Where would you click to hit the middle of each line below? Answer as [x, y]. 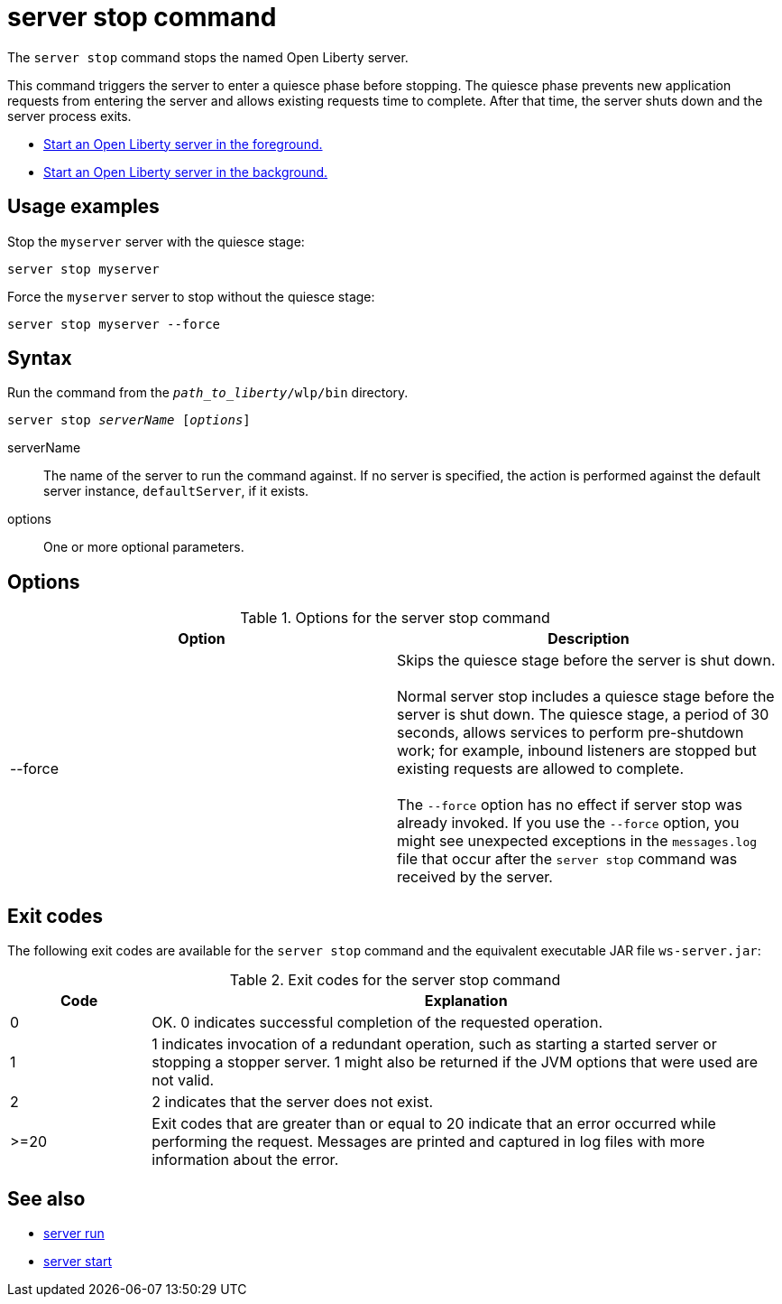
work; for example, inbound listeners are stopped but [577, 751]
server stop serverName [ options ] [129, 420]
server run [74, 1233]
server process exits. [69, 116]
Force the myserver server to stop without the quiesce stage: [191, 296]
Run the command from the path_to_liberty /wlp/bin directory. [208, 393]
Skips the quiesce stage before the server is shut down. [586, 661]
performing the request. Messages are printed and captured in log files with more [428, 1142]
